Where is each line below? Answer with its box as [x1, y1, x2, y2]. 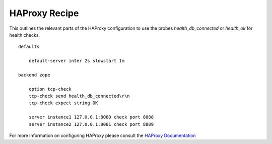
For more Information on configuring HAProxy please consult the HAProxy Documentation [9, 132, 196, 138]
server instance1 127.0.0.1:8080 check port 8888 [28, 114, 154, 120]
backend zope [18, 72, 50, 78]
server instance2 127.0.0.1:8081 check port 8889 [28, 121, 154, 127]
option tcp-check [28, 86, 72, 92]
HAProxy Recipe [9, 8, 79, 19]
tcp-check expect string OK [28, 100, 98, 106]
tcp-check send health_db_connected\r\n [28, 93, 130, 99]
